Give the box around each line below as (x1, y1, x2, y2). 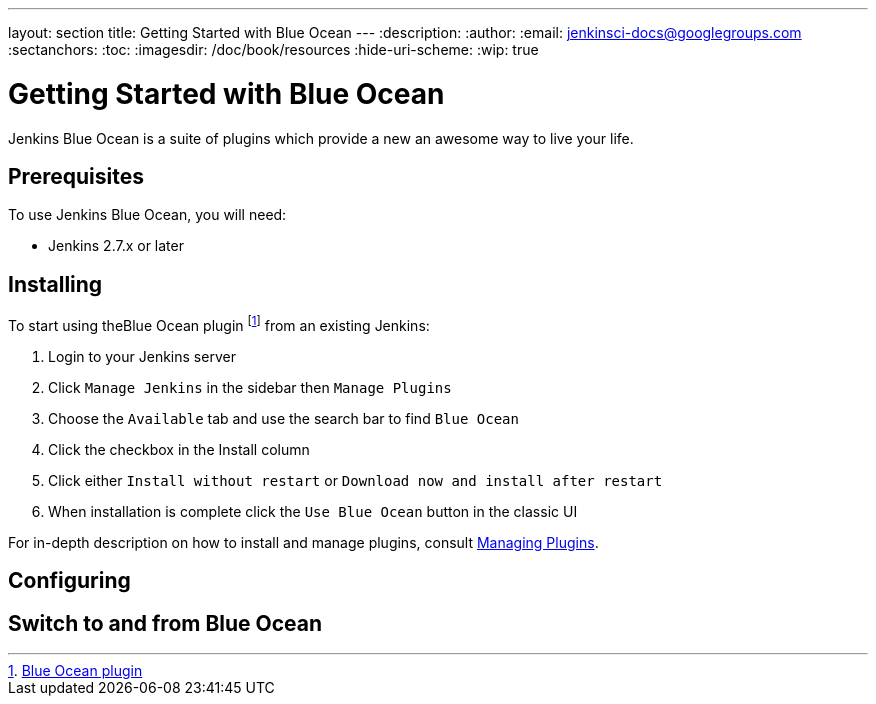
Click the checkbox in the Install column (48, 440, 310, 458)
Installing (8, 271, 103, 297)
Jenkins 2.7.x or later (48, 237, 184, 255)
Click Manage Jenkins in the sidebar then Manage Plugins (48, 378, 452, 396)
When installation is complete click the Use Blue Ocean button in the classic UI (48, 502, 578, 520)
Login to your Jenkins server (48, 347, 236, 365)
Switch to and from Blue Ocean (8, 610, 323, 636)
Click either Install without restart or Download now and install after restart (48, 471, 663, 489)
